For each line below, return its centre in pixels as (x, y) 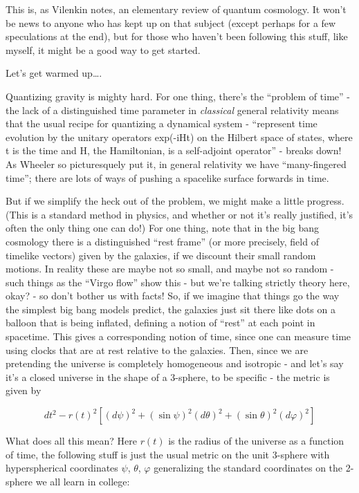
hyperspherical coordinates (62, 468)
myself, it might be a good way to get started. (103, 49)
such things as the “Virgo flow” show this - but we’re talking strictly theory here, (178, 282)
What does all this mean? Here (71, 441)
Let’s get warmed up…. (54, 73)
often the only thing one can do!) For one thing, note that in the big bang (162, 228)
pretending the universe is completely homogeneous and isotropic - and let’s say (175, 363)
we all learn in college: (83, 481)
